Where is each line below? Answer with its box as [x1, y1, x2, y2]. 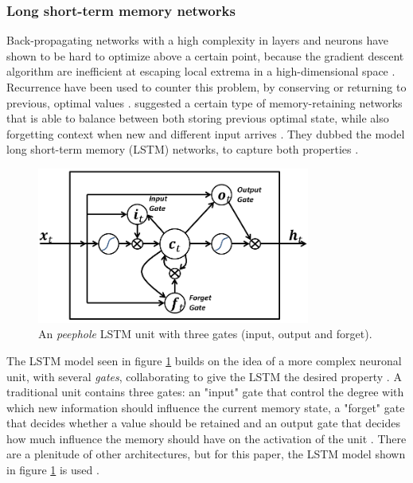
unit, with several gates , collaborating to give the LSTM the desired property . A [6, 368, 402, 384]
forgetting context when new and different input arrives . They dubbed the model [6, 125, 405, 142]
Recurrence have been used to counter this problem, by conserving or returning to [6, 79, 407, 95]
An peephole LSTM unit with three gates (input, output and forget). [38, 325, 372, 342]
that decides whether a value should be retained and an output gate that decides [6, 415, 400, 431]
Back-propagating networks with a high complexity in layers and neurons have [6, 32, 389, 49]
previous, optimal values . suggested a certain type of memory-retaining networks [6, 94, 403, 111]
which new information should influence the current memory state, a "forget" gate [6, 399, 405, 415]
